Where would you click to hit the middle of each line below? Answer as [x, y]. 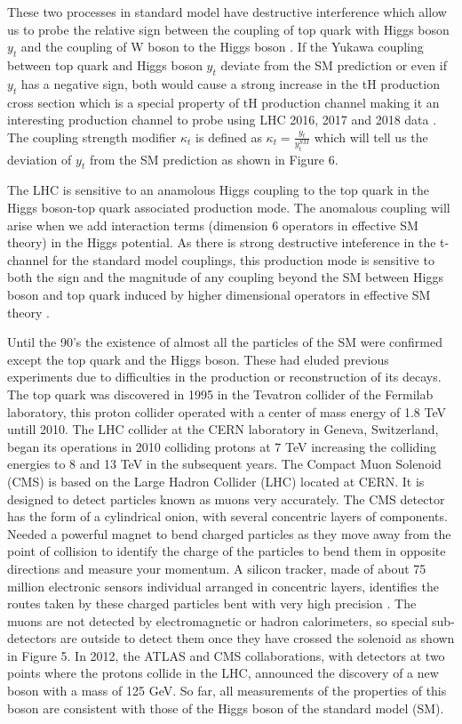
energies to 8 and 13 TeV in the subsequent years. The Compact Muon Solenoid [224, 464]
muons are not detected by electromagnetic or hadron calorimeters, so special [218, 620]
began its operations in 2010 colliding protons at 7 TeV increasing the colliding [222, 446]
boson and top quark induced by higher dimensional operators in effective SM [219, 294]
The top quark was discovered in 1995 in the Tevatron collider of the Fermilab [220, 394]
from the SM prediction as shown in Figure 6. [214, 159]
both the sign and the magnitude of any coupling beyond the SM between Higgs [225, 277]
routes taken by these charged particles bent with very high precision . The [212, 603]
